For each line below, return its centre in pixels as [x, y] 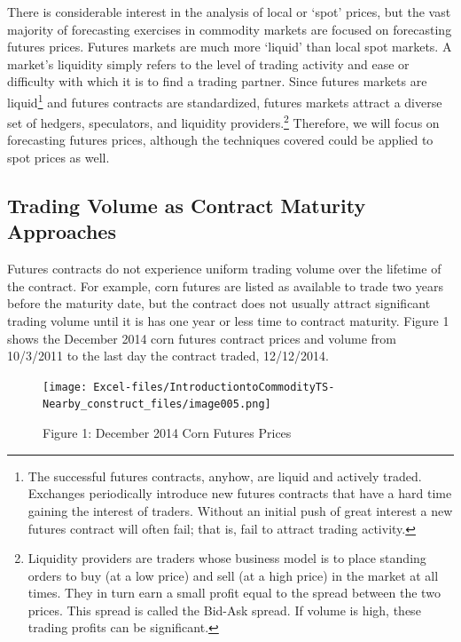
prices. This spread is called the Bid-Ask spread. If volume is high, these [224, 610]
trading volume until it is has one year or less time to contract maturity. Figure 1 [228, 321]
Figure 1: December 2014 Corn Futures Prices [167, 433]
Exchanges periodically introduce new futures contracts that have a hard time [240, 493]
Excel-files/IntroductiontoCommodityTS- [214, 387]
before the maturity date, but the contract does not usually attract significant [219, 303]
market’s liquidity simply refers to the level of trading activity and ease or [208, 63]
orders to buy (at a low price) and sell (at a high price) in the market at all [233, 575]
